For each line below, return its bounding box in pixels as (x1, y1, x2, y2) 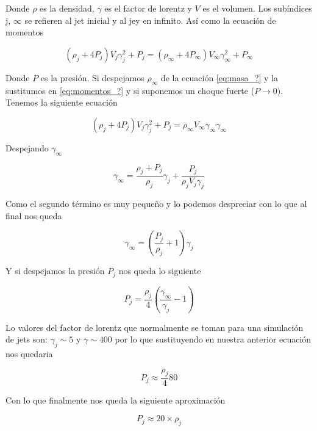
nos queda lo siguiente (118, 264, 201, 277)
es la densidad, (40, 2, 94, 14)
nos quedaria (5, 347, 53, 360)
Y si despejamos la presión (5, 264, 105, 277)
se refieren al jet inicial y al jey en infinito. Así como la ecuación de (24, 13, 276, 26)
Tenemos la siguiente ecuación (5, 96, 118, 109)
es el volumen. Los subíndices (202, 2, 312, 14)
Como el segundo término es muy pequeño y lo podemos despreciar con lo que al (5, 197, 307, 210)
